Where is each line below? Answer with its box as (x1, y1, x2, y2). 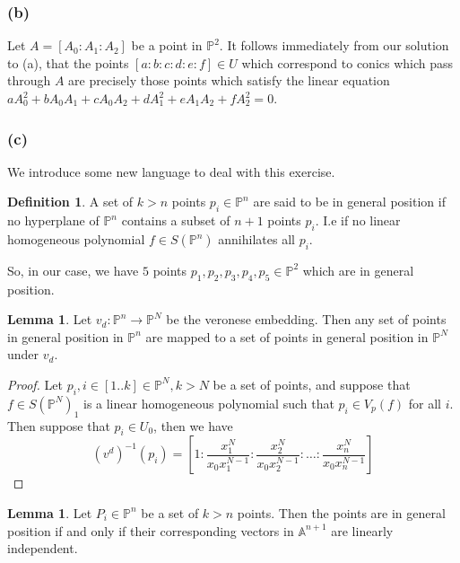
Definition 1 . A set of (7, 192, 134, 211)
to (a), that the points (7, 53, 129, 72)
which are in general (302, 260, 414, 279)
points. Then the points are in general (237, 503, 446, 522)
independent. (7, 539, 78, 558)
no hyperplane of (7, 211, 100, 230)
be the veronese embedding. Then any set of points (166, 310, 447, 329)
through (7, 71, 51, 90)
